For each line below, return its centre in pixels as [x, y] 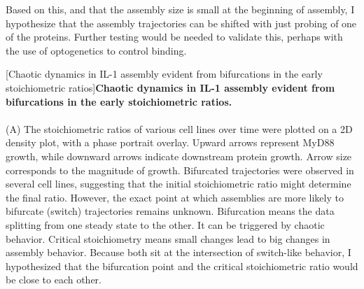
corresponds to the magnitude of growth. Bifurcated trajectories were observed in [180, 170]
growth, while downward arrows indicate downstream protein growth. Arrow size [179, 156]
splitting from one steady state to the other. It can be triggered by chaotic [165, 224]
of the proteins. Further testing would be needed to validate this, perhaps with [174, 37]
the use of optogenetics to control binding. [96, 50]
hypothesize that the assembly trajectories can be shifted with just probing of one [181, 23]
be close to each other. [54, 280]
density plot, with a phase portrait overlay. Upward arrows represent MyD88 [170, 142]
